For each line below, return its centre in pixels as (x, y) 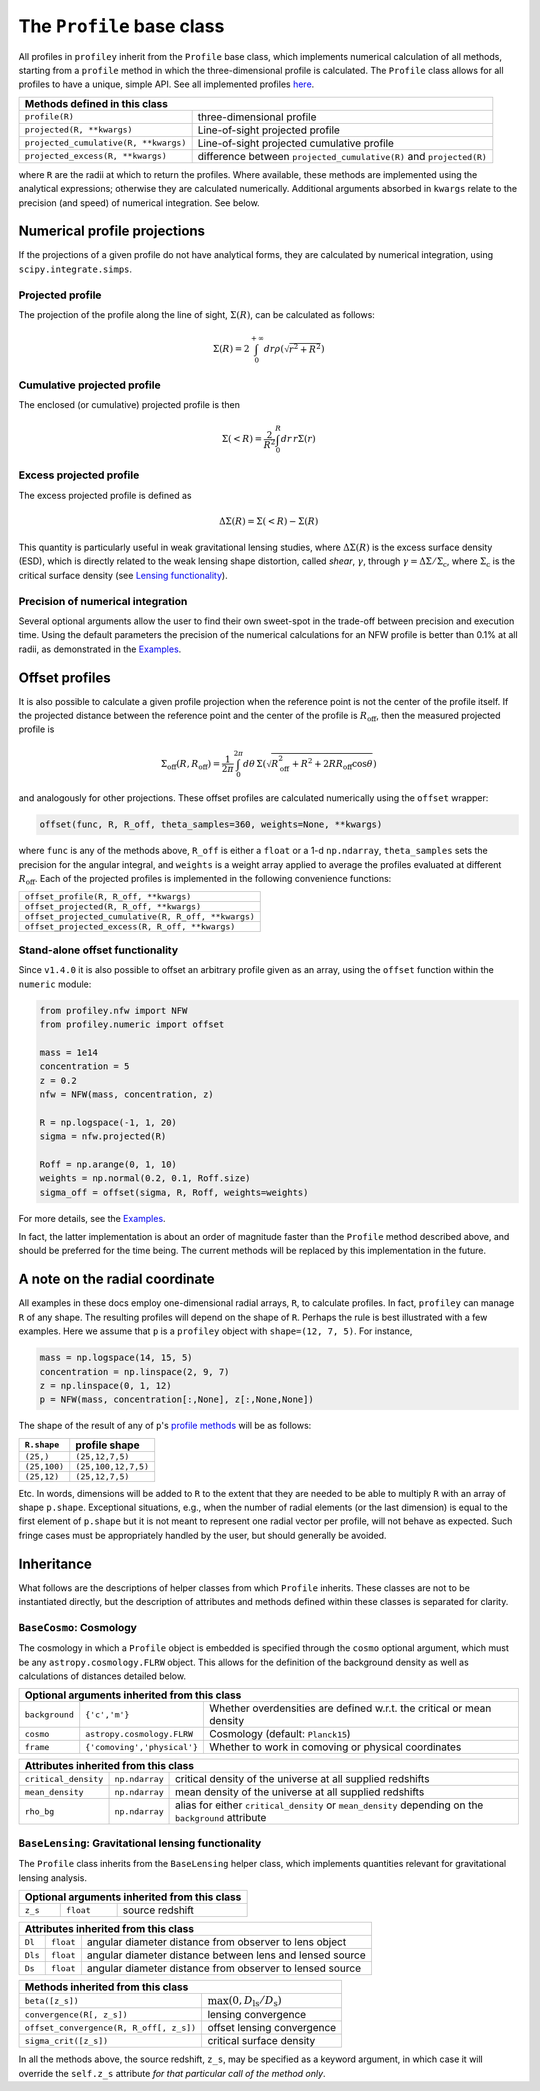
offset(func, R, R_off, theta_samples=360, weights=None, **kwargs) (211, 824)
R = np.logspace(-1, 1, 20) (108, 1122)
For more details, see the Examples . (92, 1218)
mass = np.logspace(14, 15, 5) (116, 1358)
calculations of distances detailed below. (102, 1676)
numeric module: (55, 984)
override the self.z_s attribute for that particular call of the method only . (172, 2073)
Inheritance (55, 1563)
